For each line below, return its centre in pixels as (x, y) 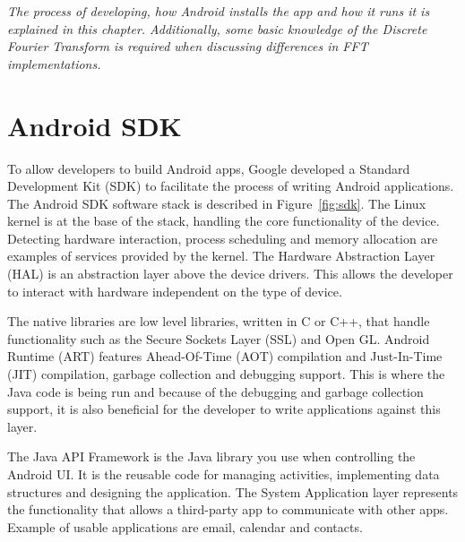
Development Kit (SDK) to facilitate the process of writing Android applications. (231, 186)
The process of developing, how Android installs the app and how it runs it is (219, 11)
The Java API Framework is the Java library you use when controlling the (211, 456)
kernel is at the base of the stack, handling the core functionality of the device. (224, 221)
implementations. (54, 63)
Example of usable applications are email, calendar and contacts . (185, 526)
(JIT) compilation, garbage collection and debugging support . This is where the (226, 374)
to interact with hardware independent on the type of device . (175, 291)
